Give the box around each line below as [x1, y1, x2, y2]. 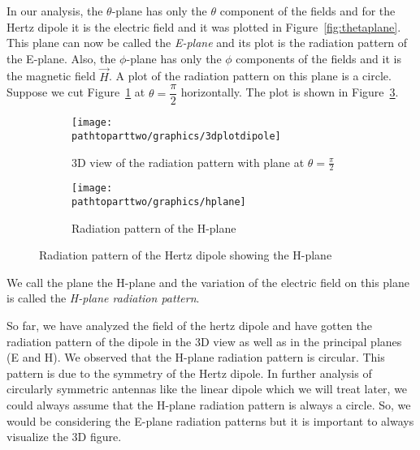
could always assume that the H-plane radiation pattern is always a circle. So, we [6, 396, 411, 414]
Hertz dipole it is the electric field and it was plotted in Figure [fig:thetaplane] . [6, 18, 401, 35]
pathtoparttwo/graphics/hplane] [71, 196, 246, 208]
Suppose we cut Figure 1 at [6, 84, 145, 101]
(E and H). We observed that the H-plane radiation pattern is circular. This [6, 349, 385, 366]
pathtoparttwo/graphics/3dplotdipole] [71, 130, 281, 142]
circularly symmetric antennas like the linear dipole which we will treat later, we [6, 380, 408, 397]
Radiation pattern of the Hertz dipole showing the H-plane [39, 246, 332, 264]
